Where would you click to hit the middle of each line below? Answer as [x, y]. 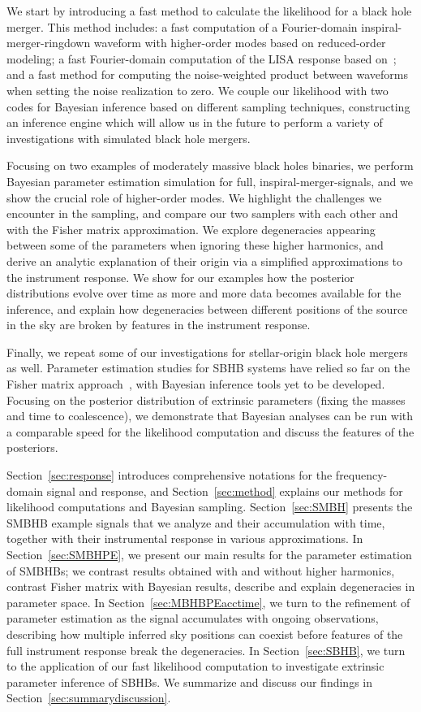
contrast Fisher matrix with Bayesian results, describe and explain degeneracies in [211, 586]
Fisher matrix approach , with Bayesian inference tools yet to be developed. [196, 384]
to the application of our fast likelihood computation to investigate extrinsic [195, 666]
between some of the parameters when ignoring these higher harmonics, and [195, 245]
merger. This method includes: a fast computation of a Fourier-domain [182, 26]
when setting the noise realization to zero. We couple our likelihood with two [198, 90]
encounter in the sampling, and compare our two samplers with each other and [202, 213]
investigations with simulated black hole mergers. [129, 138]
